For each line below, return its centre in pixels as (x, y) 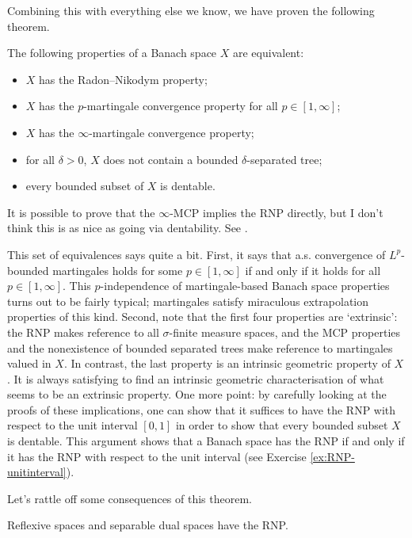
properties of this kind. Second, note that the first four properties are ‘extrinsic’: (202, 317)
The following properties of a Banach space (112, 53)
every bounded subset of (85, 186)
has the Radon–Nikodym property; (123, 79)
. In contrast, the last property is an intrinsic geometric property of (227, 363)
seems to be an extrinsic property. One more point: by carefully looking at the (197, 394)
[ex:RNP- (332, 456)
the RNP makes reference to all (83, 332)
